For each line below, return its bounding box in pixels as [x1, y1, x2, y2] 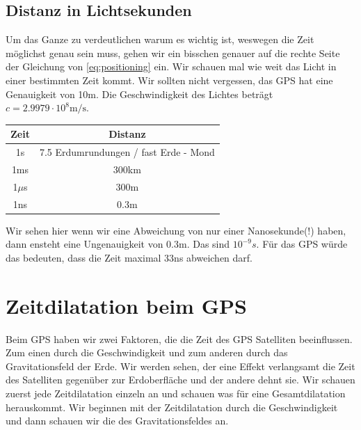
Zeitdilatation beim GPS [6, 291, 247, 319]
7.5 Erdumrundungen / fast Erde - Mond [39, 145, 215, 159]
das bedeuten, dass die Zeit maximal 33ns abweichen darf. [6, 250, 252, 264]
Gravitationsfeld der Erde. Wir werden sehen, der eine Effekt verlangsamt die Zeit [6, 358, 355, 373]
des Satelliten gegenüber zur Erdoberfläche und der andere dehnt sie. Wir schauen [6, 372, 355, 387]
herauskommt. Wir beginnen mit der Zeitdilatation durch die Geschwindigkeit [6, 399, 338, 414]
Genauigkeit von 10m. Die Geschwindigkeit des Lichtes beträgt [6, 86, 273, 101]
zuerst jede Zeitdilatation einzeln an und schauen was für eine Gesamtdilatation [6, 386, 346, 401]
